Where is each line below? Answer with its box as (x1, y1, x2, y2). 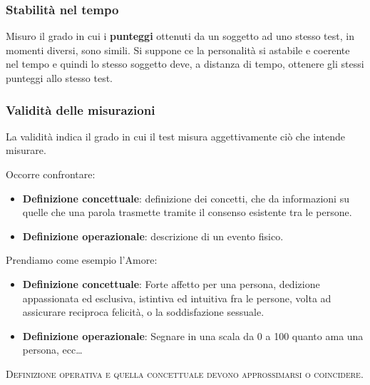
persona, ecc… (22, 342, 83, 357)
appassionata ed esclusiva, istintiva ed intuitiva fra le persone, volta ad (22, 290, 332, 305)
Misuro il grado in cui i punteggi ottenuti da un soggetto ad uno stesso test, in (6, 29, 354, 43)
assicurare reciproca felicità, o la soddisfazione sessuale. (22, 304, 264, 319)
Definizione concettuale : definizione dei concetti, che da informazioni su (22, 190, 349, 205)
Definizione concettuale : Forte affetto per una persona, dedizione (22, 276, 320, 291)
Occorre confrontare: (6, 167, 96, 181)
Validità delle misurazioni (6, 101, 155, 118)
